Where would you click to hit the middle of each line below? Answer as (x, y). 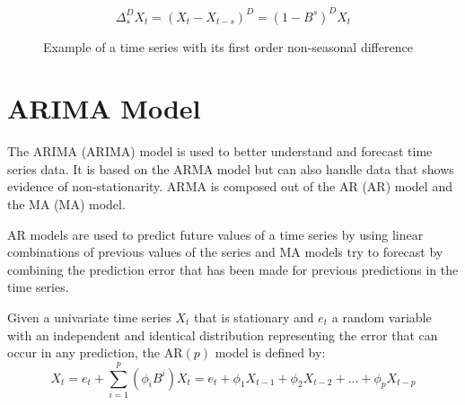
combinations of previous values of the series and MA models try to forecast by (225, 252)
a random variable (382, 317)
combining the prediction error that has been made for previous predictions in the (233, 269)
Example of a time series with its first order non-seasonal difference (228, 46)
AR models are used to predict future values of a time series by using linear (215, 234)
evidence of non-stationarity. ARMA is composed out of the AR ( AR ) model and (230, 186)
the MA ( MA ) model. (66, 204)
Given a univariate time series (89, 317)
